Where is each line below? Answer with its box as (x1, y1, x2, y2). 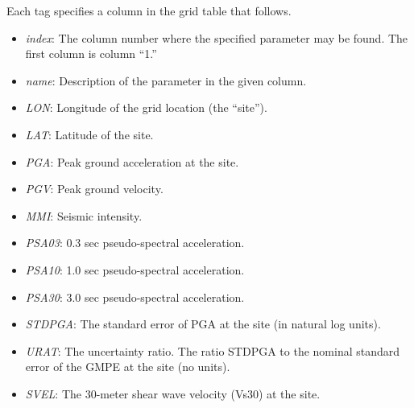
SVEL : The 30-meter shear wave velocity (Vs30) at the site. (25, 385, 321, 402)
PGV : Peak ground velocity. (25, 180, 164, 197)
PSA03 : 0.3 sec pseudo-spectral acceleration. (25, 234, 245, 251)
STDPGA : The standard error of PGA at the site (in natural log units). (25, 315, 381, 332)
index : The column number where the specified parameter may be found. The (25, 29, 408, 46)
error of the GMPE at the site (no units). (25, 358, 230, 375)
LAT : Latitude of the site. (25, 126, 154, 142)
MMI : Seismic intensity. (25, 207, 143, 224)
